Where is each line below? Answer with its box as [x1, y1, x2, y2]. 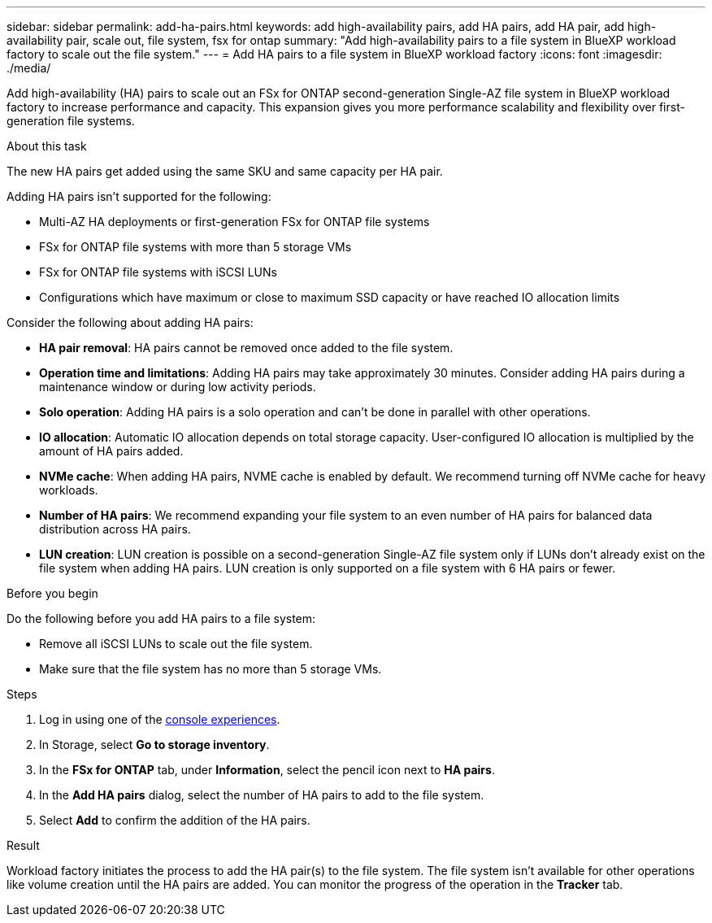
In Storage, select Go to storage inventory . [39, 738, 270, 751]
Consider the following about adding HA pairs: [7, 316, 254, 329]
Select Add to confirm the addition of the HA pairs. [39, 813, 310, 827]
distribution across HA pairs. [39, 522, 191, 536]
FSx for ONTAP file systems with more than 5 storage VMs [39, 240, 352, 254]
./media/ [7, 61, 51, 75]
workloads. [39, 483, 98, 497]
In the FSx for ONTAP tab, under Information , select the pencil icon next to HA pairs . [39, 763, 495, 777]
